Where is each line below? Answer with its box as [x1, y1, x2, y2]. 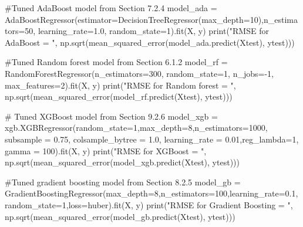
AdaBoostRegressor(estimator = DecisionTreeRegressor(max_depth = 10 [5, 13, 258, 25]
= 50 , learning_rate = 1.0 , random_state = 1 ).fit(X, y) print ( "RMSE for [18, 25, 269, 37]
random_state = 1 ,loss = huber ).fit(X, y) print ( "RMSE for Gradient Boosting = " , [5, 198, 293, 211]
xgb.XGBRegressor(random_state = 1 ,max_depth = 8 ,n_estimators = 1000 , [5, 121, 268, 134]
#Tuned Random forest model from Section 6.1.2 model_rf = [5, 56, 228, 68]
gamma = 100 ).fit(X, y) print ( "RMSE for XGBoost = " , [5, 144, 207, 157]
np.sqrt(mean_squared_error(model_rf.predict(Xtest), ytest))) [5, 90, 233, 103]
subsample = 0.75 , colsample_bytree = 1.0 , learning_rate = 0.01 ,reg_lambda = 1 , [5, 133, 299, 145]
